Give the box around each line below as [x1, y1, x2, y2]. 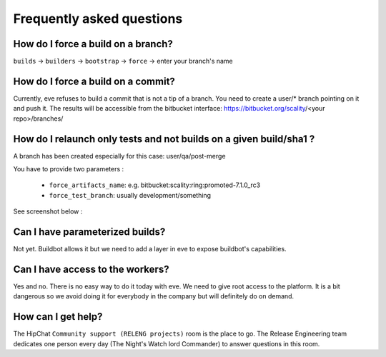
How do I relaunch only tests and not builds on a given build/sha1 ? [13, 133, 315, 145]
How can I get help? [13, 311, 103, 323]
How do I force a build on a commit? [13, 75, 175, 87]
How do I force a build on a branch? [13, 38, 173, 50]
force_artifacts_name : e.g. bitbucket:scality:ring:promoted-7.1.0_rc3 [49, 181, 261, 189]
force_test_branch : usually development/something [49, 191, 211, 199]
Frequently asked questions [13, 11, 183, 26]
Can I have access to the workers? [13, 263, 169, 275]
